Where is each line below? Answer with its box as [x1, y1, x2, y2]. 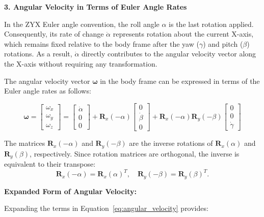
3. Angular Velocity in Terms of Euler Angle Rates [4, 2, 187, 12]
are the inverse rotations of [129, 138, 213, 148]
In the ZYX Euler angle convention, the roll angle [4, 18, 160, 29]
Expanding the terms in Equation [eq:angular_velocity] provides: [4, 203, 208, 213]
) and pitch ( [203, 38, 243, 49]
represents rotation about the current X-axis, [113, 28, 254, 39]
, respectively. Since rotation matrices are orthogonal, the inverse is [30, 148, 240, 159]
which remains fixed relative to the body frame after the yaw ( [4, 38, 199, 49]
